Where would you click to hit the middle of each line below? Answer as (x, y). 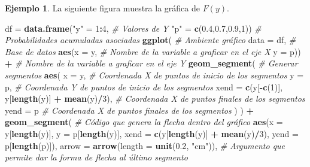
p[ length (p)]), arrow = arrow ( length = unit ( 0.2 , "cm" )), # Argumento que (145, 145)
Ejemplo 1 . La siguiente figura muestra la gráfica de (102, 8)
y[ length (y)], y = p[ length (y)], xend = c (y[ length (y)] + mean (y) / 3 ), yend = (152, 133)
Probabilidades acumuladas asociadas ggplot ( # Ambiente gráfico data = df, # (151, 40)
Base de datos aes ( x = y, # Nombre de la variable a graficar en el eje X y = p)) (153, 51)
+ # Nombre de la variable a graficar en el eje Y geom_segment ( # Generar (151, 63)
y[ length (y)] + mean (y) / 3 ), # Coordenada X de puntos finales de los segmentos (155, 98)
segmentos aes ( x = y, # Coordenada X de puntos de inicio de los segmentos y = (154, 75)
